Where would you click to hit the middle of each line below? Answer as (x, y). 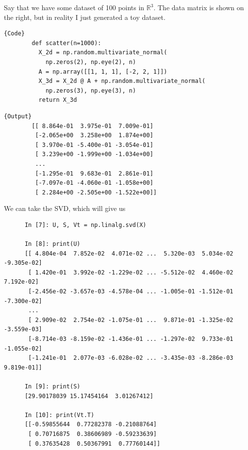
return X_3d (58, 100)
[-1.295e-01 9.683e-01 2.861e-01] (94, 173)
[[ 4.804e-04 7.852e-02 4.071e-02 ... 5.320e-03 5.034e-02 (129, 253)
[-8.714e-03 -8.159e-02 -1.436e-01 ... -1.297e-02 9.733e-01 (131, 339)
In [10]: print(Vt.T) (59, 415)
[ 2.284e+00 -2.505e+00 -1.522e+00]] (96, 192)
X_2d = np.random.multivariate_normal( (103, 53)
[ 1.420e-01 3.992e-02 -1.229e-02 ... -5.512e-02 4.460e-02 (131, 272)
